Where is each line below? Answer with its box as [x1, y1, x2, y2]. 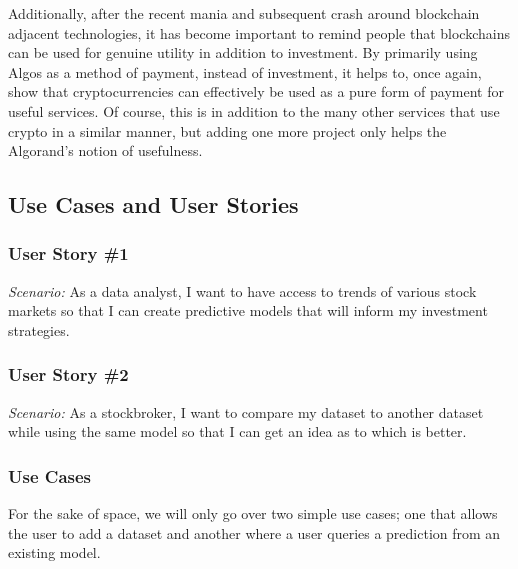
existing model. [8, 542, 101, 563]
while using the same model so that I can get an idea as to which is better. [8, 421, 467, 442]
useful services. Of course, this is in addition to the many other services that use [8, 100, 500, 121]
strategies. [8, 319, 70, 340]
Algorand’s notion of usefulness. [8, 140, 203, 161]
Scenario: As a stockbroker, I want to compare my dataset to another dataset [8, 401, 484, 422]
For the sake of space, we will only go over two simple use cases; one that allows [8, 503, 498, 524]
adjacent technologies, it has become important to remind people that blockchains [8, 22, 510, 43]
